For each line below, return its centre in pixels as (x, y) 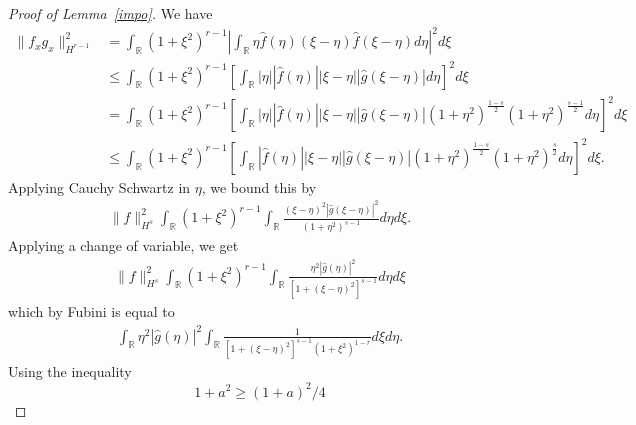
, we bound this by (259, 186)
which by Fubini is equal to (91, 311)
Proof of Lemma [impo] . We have (110, 13)
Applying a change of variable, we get (123, 245)
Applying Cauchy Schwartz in (99, 186)
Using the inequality (70, 371)
